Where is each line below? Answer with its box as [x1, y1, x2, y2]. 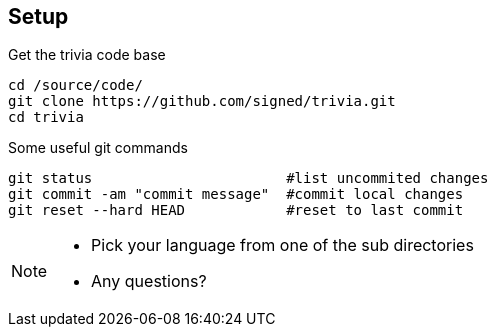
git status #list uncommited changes [8, 170, 489, 187]
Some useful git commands [8, 139, 188, 157]
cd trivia [8, 109, 84, 126]
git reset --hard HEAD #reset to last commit [8, 202, 464, 219]
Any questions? [91, 271, 207, 292]
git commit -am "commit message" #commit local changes [8, 186, 464, 203]
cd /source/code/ [8, 77, 143, 94]
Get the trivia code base [8, 46, 166, 64]
